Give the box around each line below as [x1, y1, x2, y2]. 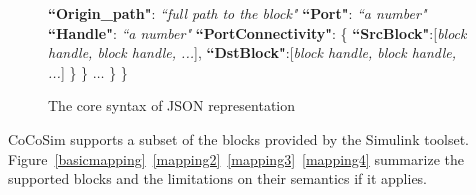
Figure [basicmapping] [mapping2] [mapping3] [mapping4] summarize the [8, 148, 464, 169]
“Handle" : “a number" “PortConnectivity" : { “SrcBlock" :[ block [48, 22, 467, 43]
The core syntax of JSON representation [48, 95, 296, 116]
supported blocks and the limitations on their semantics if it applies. [8, 168, 428, 189]
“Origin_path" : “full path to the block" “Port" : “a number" [48, 3, 427, 23]
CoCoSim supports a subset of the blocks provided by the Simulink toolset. [8, 128, 470, 149]
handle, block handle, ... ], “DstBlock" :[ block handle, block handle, [48, 42, 457, 63]
